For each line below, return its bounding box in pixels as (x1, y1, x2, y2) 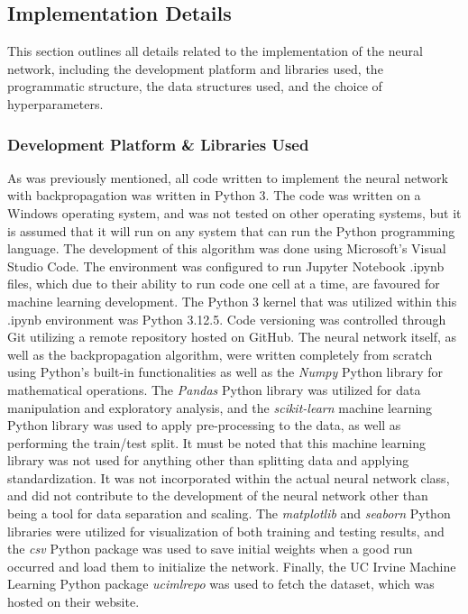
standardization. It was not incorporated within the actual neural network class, (7, 468, 450, 487)
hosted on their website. (7, 592, 140, 611)
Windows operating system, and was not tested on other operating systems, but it (7, 203, 462, 222)
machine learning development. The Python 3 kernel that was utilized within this (7, 291, 457, 310)
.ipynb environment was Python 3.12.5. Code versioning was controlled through (7, 309, 446, 328)
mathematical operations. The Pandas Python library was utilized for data (7, 380, 421, 399)
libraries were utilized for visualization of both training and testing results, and (7, 521, 445, 540)
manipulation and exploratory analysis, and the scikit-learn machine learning (7, 398, 433, 417)
